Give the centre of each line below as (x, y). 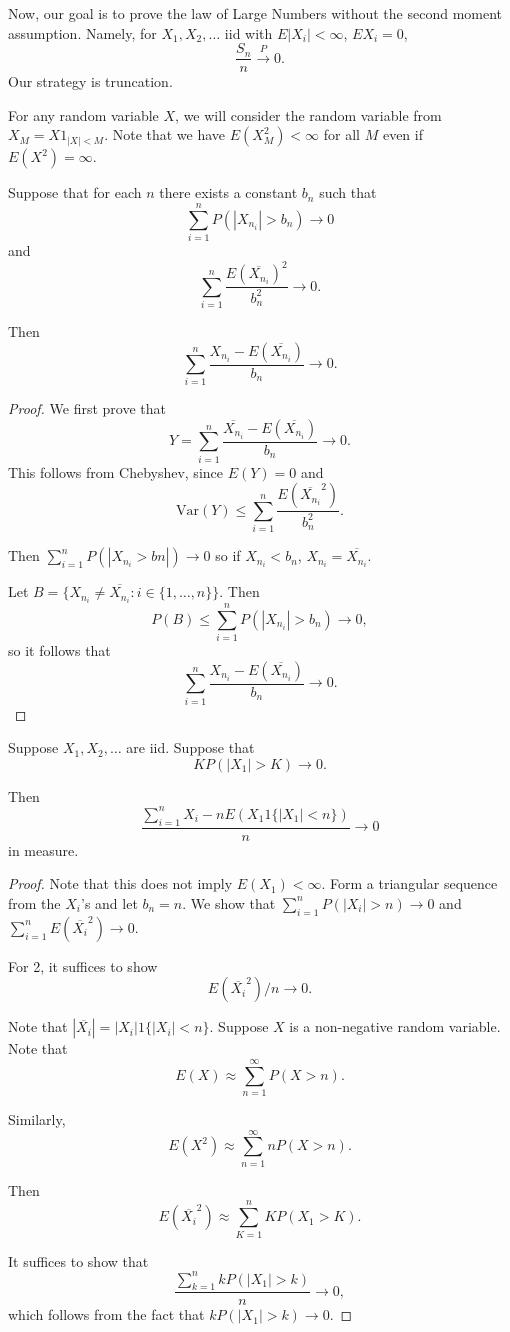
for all (341, 134)
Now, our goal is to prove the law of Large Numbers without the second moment (255, 13)
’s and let (109, 902)
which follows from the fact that (106, 1314)
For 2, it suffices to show (83, 965)
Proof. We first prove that (87, 408)
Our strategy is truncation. (90, 81)
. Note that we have (165, 134)
